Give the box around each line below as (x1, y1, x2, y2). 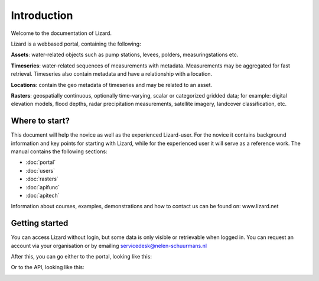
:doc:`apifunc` (25, 183, 60, 190)
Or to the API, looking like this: (11, 264, 84, 271)
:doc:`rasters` (25, 175, 58, 183)
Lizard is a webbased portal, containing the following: (11, 40, 141, 47)
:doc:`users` (25, 167, 56, 174)
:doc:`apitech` (25, 192, 60, 199)
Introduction (11, 9, 73, 22)
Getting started (11, 218, 69, 228)
